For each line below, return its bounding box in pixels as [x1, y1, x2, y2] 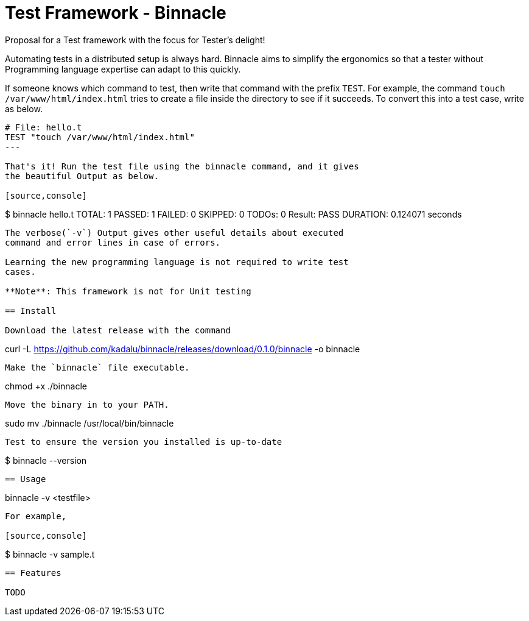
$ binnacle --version [5, 455, 87, 466]
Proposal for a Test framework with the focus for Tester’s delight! [5, 34, 265, 45]
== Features [5, 567, 61, 578]
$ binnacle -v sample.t [5, 548, 95, 559]
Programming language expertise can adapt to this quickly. [5, 63, 241, 74]
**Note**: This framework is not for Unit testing [5, 286, 251, 296]
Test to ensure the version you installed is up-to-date [5, 436, 282, 447]
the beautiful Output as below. [5, 171, 159, 181]
